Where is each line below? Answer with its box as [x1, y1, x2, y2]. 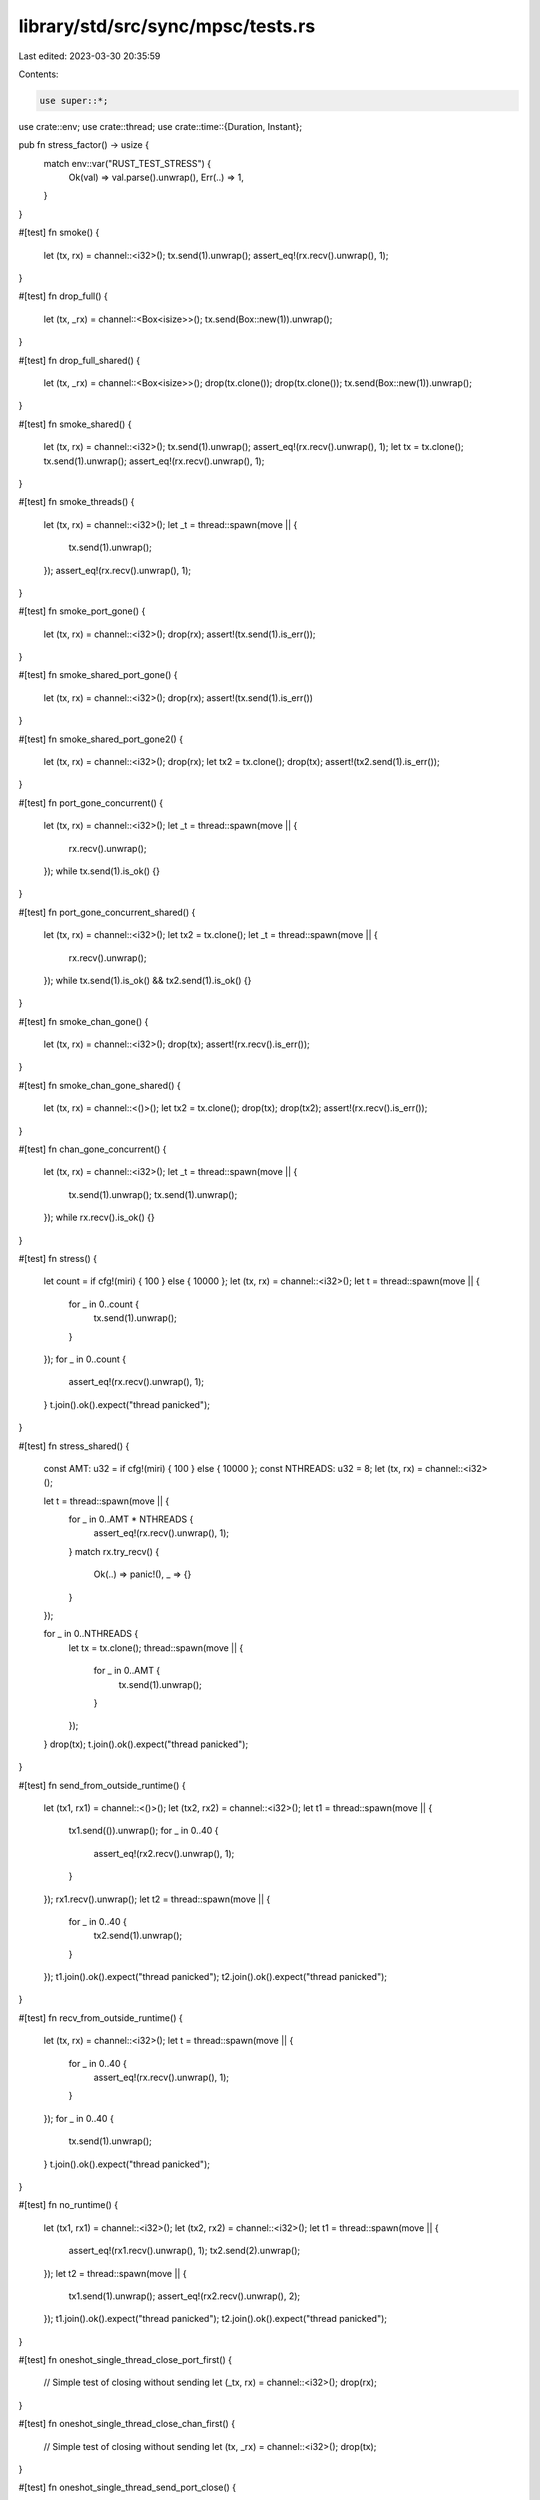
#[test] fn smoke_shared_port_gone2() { [18, 733, 184, 745]
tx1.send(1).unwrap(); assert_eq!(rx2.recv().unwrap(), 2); [68, 2290, 301, 2302]
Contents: [18, 68, 59, 80]
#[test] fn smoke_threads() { [18, 496, 135, 508]
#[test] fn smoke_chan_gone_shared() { [18, 1079, 181, 1091]
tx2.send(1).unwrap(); [93, 1930, 183, 1942]
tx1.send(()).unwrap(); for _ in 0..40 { [68, 1825, 219, 1837]
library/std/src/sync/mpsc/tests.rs [18, 15, 316, 37]
